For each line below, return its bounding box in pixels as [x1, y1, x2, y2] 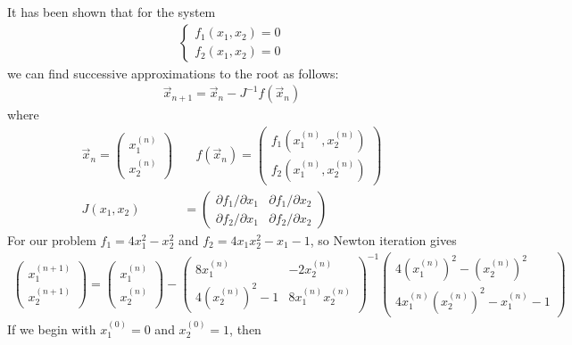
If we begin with [7, 319, 96, 338]
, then [229, 319, 261, 338]
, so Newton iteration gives [310, 231, 457, 250]
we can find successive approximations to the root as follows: [7, 63, 339, 82]
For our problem [7, 231, 96, 250]
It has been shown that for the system [7, 3, 216, 21]
